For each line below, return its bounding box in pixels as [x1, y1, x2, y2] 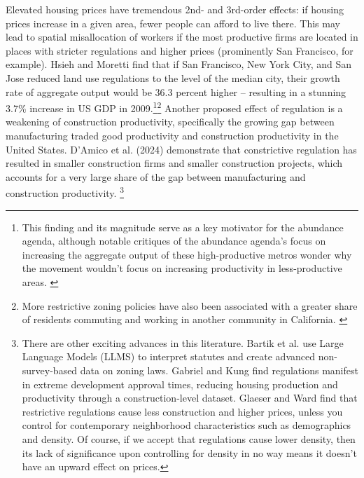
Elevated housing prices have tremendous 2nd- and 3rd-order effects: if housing [6, 2, 344, 16]
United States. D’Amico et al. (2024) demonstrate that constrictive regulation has [6, 142, 357, 156]
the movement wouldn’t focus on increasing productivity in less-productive [22, 261, 342, 275]
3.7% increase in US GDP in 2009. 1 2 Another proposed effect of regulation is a [6, 99, 343, 115]
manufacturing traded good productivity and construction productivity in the [6, 128, 339, 142]
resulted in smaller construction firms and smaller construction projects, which [6, 156, 343, 170]
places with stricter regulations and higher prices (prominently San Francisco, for [6, 43, 353, 57]
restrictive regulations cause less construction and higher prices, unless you [22, 404, 343, 418]
